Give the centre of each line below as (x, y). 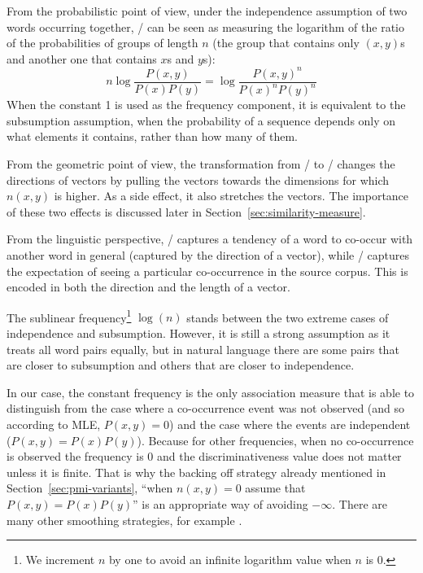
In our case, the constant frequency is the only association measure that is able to (211, 392)
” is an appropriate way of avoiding (220, 504)
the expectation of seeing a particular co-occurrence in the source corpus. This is (207, 271)
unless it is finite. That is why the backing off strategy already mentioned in (196, 472)
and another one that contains (82, 58)
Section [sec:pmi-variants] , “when (90, 488)
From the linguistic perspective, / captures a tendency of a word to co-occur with (210, 239)
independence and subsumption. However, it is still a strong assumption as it (198, 333)
